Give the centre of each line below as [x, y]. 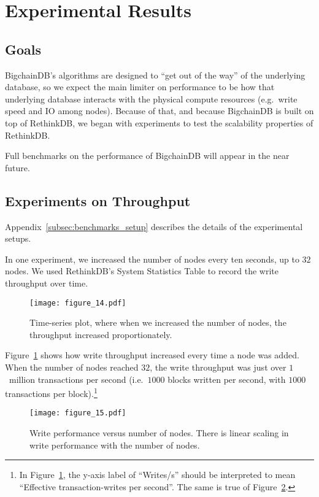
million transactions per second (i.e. [76, 379]
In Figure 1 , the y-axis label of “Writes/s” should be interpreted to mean [157, 475]
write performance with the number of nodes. [115, 445]
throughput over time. [47, 283]
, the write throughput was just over [218, 367]
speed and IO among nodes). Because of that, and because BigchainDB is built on [159, 111]
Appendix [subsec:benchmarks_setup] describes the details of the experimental [154, 226]
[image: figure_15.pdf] [78, 413]
